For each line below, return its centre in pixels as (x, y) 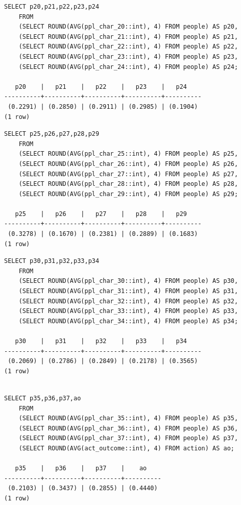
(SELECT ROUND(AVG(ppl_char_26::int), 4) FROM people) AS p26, (128, 164)
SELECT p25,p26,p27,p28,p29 (52, 134)
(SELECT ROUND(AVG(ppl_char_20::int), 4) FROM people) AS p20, (128, 27)
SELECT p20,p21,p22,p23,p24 (52, 7)
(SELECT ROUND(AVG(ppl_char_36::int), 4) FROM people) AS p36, (128, 428)
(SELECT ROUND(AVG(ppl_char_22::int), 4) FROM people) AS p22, (128, 47)
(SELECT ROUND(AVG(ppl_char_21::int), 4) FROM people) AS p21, (128, 37)
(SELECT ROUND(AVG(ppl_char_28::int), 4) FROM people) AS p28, (128, 184)
